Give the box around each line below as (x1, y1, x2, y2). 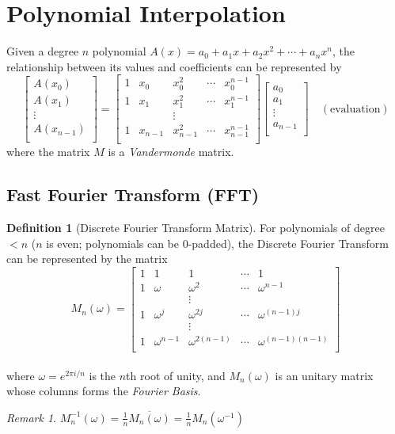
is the (89, 367, 116, 383)
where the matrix (6, 143, 90, 160)
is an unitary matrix (275, 367, 374, 383)
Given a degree (6, 43, 79, 59)
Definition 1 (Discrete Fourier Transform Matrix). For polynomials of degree (6, 219, 385, 235)
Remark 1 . (6, 409, 56, 425)
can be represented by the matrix (6, 250, 168, 267)
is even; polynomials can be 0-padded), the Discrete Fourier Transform (46, 234, 389, 251)
